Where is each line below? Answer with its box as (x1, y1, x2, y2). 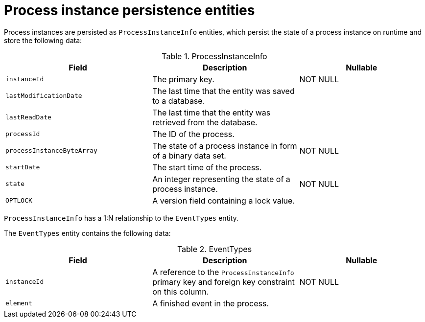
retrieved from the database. (152, 117, 258, 127)
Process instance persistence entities (4, 2, 255, 19)
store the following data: (4, 36, 82, 45)
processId (5, 130, 40, 138)
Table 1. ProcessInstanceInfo (162, 51, 267, 61)
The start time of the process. (152, 162, 262, 172)
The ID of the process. (152, 129, 235, 139)
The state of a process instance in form (152, 140, 297, 151)
